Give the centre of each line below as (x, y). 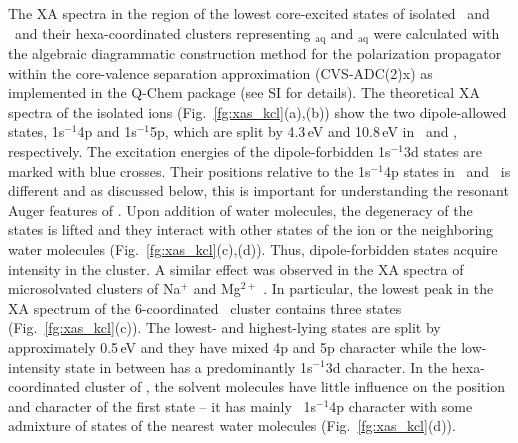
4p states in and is (447, 170)
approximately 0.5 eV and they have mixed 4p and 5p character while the (232, 346)
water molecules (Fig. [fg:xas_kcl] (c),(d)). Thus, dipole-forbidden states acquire (253, 248)
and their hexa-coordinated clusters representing (162, 32)
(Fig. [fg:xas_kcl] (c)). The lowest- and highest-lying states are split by (224, 327)
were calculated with (436, 32)
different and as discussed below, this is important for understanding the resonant (258, 190)
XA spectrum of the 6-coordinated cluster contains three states (205, 307)
